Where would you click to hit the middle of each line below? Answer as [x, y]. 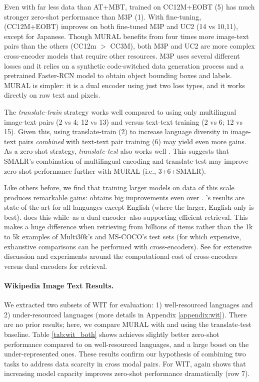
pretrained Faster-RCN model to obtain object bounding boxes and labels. [118, 75]
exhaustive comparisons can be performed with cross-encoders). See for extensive [128, 246]
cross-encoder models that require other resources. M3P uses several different [122, 55]
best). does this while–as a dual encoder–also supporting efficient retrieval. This [126, 217]
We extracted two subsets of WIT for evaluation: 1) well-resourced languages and [128, 305]
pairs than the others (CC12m [50, 46]
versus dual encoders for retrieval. [56, 266]
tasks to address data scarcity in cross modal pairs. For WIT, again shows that [125, 363]
